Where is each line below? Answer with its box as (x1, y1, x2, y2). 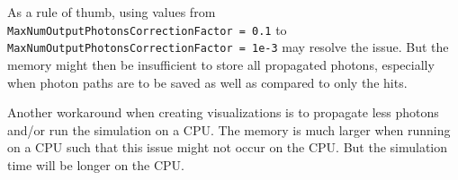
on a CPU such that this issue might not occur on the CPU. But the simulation (7, 138, 448, 157)
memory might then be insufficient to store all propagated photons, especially (7, 55, 435, 73)
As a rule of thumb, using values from (7, 3, 216, 21)
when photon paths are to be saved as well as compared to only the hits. (7, 73, 408, 91)
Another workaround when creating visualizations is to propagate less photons (7, 103, 439, 122)
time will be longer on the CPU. (7, 155, 185, 174)
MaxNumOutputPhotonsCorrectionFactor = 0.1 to (7, 20, 287, 39)
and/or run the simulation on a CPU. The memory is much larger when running (7, 120, 451, 139)
